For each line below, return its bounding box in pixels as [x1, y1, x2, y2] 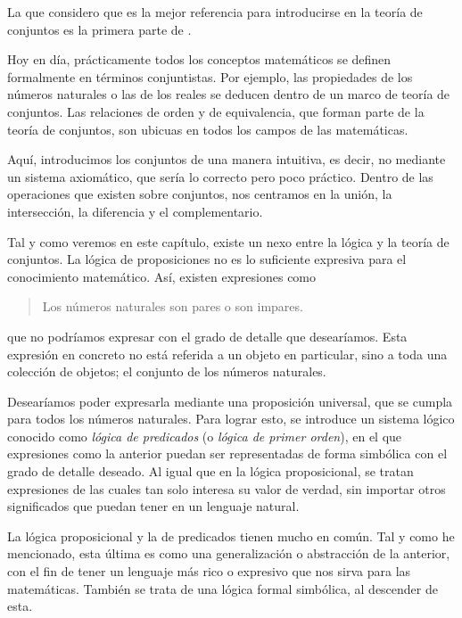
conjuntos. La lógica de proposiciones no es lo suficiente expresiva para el [7, 250, 407, 268]
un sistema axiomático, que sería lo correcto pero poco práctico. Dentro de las [7, 167, 433, 185]
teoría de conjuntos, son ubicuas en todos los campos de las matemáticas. [7, 119, 408, 138]
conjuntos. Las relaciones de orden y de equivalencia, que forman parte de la [7, 102, 425, 120]
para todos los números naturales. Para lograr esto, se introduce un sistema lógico [7, 409, 455, 428]
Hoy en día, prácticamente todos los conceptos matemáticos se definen [7, 50, 392, 69]
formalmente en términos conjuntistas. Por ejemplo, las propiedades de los [7, 67, 413, 86]
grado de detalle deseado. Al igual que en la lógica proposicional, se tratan [7, 462, 414, 481]
